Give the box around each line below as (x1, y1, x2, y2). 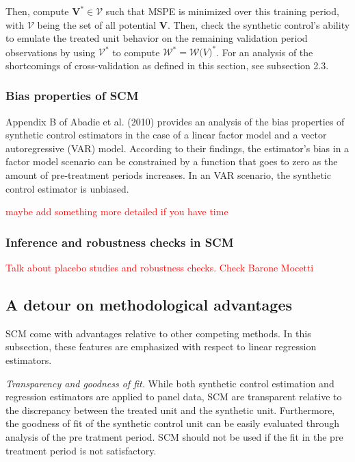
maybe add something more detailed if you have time (5, 204, 228, 219)
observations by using (5, 45, 96, 59)
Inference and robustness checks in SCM (5, 233, 234, 250)
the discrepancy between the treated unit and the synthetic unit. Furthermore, (5, 402, 335, 417)
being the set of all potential (37, 17, 157, 32)
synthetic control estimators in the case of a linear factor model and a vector (5, 127, 327, 142)
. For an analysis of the (216, 45, 313, 59)
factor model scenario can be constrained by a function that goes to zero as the (5, 154, 338, 169)
